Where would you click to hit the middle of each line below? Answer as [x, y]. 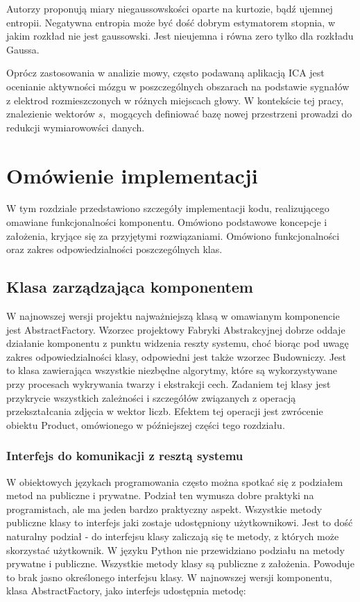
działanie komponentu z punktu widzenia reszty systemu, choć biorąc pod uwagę [178, 343]
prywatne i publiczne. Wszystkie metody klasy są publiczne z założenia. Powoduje [180, 563]
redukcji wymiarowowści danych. [76, 127]
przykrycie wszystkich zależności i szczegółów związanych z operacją [151, 397]
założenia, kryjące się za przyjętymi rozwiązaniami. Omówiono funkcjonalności [173, 235]
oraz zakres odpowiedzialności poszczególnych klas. [114, 249]
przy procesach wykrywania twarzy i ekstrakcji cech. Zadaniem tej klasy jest [169, 384]
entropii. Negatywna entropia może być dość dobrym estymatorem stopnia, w [171, 22]
